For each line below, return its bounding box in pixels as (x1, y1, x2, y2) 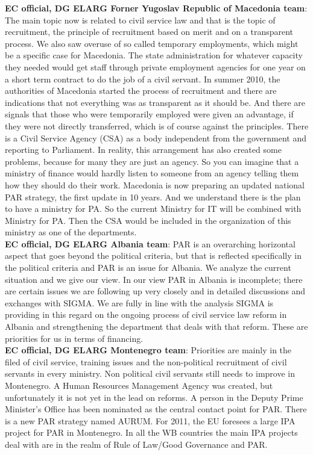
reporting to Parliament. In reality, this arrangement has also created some (5, 143, 282, 156)
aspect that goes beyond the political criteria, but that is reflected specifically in (5, 249, 302, 262)
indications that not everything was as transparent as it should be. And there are (5, 96, 306, 108)
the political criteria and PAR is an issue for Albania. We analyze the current (5, 261, 291, 274)
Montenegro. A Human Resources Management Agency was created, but (5, 379, 273, 391)
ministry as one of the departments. (5, 226, 137, 238)
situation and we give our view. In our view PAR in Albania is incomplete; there (5, 273, 303, 285)
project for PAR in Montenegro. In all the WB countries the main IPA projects (5, 426, 298, 439)
